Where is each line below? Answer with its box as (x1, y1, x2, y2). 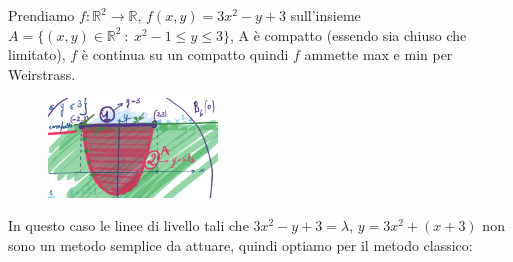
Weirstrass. (8, 63, 76, 84)
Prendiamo (8, 5, 75, 25)
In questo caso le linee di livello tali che (8, 215, 249, 236)
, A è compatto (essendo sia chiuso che (229, 24, 467, 45)
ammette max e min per (304, 44, 453, 65)
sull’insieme (290, 5, 361, 25)
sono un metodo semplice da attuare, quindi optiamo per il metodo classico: (8, 234, 473, 255)
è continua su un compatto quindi (81, 44, 289, 65)
